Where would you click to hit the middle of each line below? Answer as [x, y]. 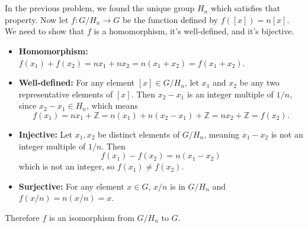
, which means [112, 105]
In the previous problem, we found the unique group [100, 8]
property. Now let [37, 19]
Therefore [22, 217]
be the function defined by [170, 19]
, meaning [222, 134]
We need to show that [45, 31]
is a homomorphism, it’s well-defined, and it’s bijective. [194, 31]
